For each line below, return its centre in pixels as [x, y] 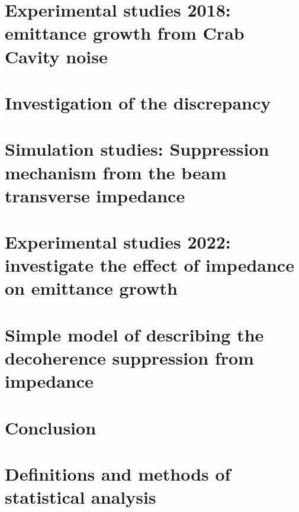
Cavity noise [56, 56]
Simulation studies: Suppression [137, 149]
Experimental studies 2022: [118, 242]
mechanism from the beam [116, 172]
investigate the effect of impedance [149, 265]
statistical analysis [81, 497]
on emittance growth [91, 288]
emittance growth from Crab [125, 33]
